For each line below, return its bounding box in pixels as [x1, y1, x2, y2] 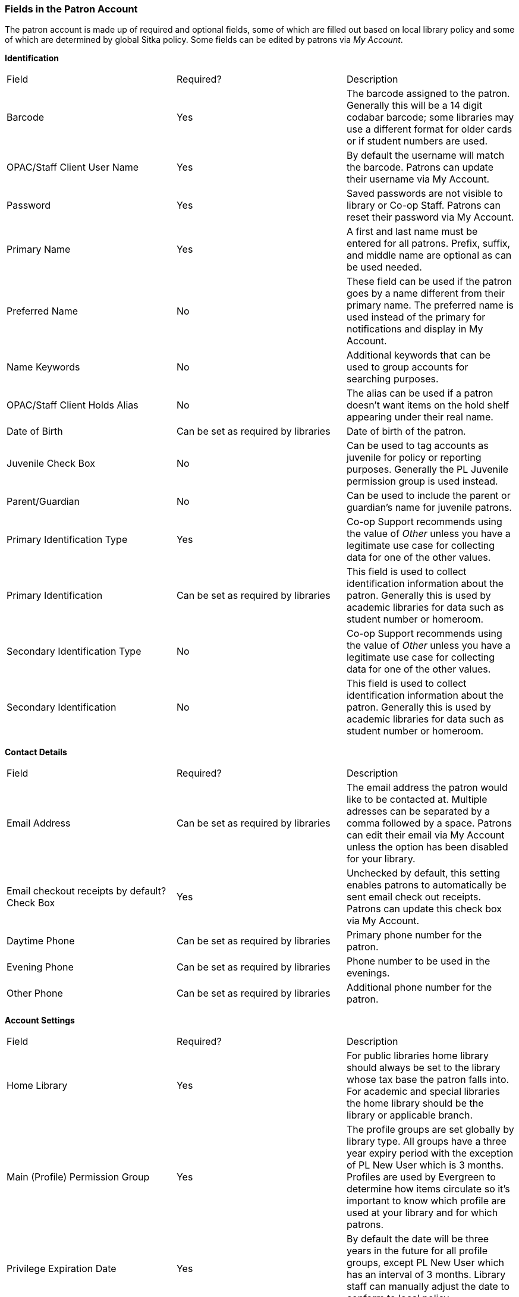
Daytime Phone [7, 935, 75, 947]
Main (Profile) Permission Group [7, 1171, 150, 1183]
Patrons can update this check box [346, 903, 502, 915]
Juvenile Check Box [7, 457, 95, 470]
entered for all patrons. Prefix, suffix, [346, 237, 511, 250]
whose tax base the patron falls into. [346, 1073, 509, 1086]
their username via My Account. [346, 173, 490, 186]
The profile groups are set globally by [346, 1123, 514, 1136]
